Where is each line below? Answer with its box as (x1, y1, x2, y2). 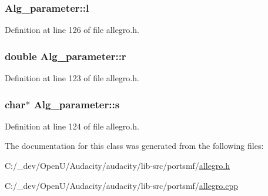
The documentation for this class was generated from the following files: (5, 139, 264, 152)
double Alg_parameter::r (5, 48, 126, 63)
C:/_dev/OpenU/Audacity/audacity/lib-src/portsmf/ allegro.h (5, 160, 230, 172)
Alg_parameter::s (33, 97, 120, 111)
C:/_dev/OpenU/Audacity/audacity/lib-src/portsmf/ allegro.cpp (5, 179, 239, 191)
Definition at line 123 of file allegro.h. (5, 72, 139, 84)
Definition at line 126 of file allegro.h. (5, 24, 139, 36)
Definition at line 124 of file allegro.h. (5, 119, 139, 132)
